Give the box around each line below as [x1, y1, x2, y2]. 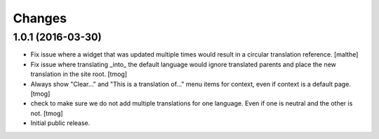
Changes [13, 10, 67, 26]
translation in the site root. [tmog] [30, 70, 128, 78]
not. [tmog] [30, 109, 63, 117]
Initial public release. [30, 119, 91, 127]
